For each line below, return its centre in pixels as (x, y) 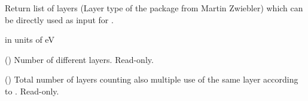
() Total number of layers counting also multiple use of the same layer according (152, 79)
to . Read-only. (32, 91)
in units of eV (30, 40)
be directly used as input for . (59, 19)
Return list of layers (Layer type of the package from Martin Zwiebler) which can (154, 8)
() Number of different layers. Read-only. (79, 59)
